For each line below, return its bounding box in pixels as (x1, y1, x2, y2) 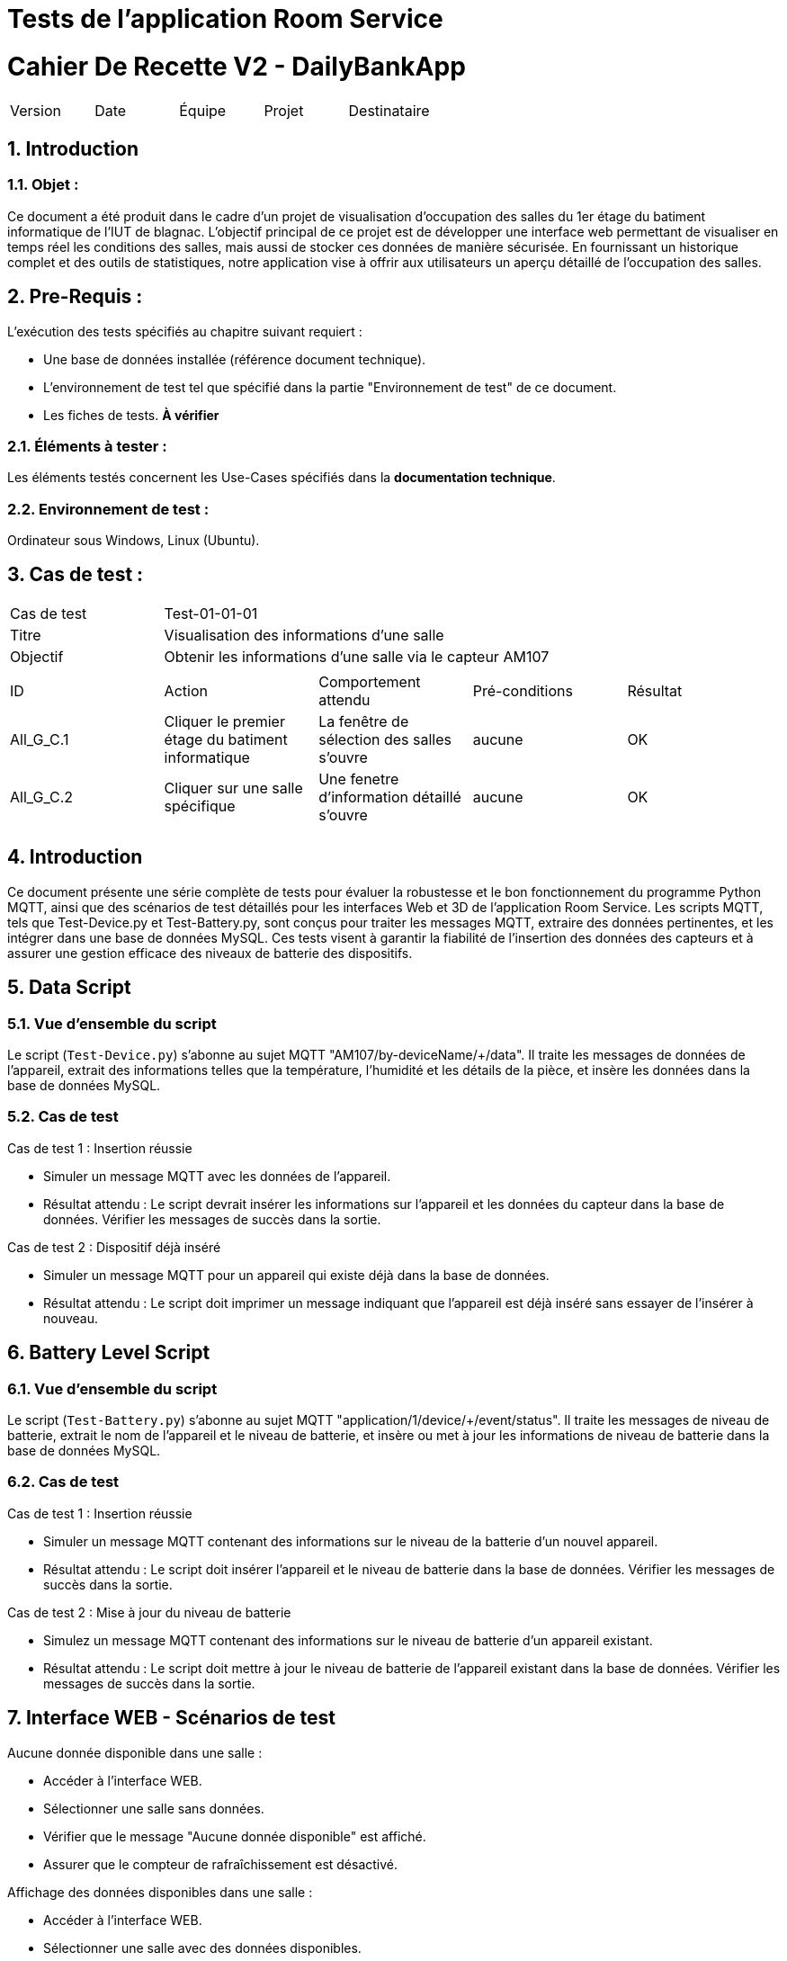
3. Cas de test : (7, 563, 144, 587)
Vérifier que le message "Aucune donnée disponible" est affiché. (43, 1828, 426, 1844)
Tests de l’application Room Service (7, 4, 443, 34)
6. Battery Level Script (7, 1341, 210, 1365)
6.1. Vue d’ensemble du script (7, 1379, 218, 1398)
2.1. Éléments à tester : (7, 436, 167, 455)
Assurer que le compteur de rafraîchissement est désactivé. (43, 1856, 398, 1872)
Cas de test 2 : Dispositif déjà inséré (7, 1239, 221, 1255)
